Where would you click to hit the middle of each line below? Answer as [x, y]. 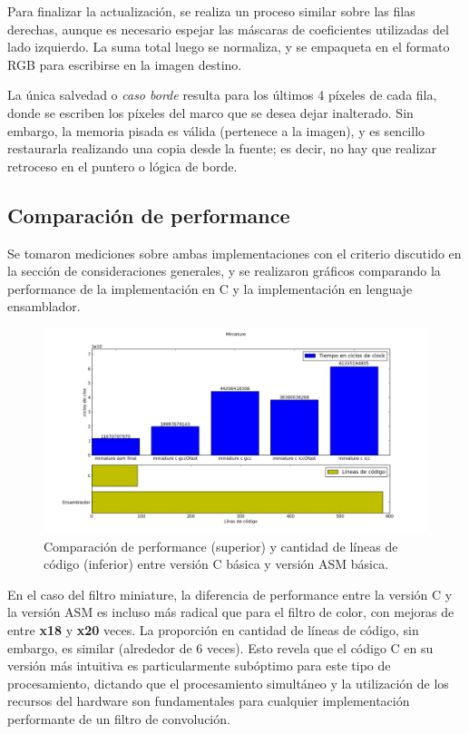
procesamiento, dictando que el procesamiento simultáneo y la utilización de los [228, 683]
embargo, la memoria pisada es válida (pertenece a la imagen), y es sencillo [216, 130]
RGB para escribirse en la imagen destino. [125, 64]
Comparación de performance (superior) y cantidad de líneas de [221, 546]
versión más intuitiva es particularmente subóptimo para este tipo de [199, 665]
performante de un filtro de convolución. [119, 718]
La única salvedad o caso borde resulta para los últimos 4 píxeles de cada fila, [222, 95]
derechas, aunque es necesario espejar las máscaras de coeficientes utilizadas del [228, 29]
